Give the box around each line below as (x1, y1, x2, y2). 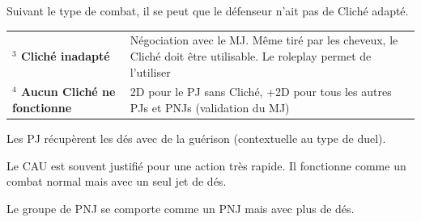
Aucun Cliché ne (21, 83, 116, 100)
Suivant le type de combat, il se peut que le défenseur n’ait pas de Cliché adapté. (6, 2, 409, 19)
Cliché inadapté (21, 47, 110, 64)
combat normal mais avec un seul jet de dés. (6, 173, 227, 190)
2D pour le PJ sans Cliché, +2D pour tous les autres (130, 83, 392, 100)
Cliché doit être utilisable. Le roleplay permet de (130, 47, 372, 64)
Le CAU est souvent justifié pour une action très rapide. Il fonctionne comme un (6, 157, 406, 174)
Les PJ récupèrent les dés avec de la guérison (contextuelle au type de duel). (6, 130, 386, 147)
